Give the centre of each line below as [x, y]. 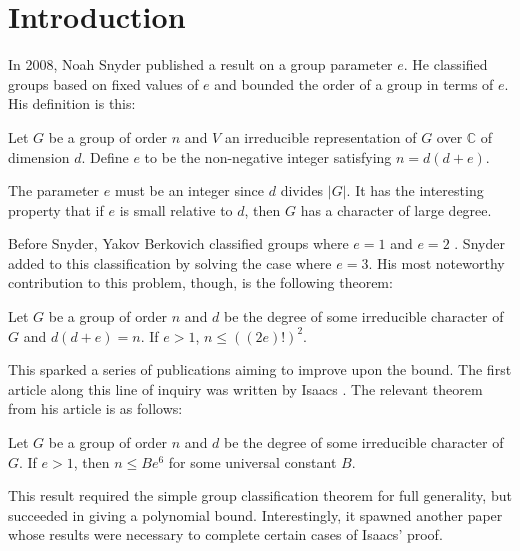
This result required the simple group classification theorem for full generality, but [260, 495]
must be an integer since [189, 190]
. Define [105, 156]
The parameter [54, 190]
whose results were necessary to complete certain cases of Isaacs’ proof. [225, 534]
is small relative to [176, 209]
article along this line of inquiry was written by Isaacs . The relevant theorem [245, 388]
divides [302, 190]
